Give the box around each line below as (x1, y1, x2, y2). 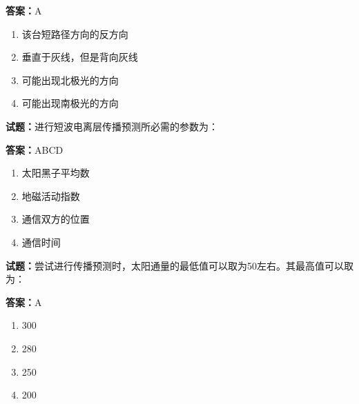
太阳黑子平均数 (21, 165, 90, 180)
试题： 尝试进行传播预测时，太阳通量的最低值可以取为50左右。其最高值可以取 (6, 258, 353, 272)
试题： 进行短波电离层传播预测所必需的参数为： (6, 119, 218, 133)
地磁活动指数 (21, 188, 80, 203)
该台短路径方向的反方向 (21, 26, 128, 41)
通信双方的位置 (21, 212, 90, 226)
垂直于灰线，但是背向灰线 (21, 50, 138, 64)
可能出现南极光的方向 (21, 96, 119, 110)
